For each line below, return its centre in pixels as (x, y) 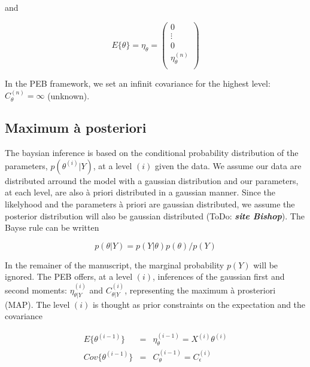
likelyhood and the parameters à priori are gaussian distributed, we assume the (150, 204)
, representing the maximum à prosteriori (200, 290)
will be (266, 264)
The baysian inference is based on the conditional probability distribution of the (152, 153)
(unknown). (69, 95)
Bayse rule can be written (52, 227)
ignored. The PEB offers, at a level (69, 276)
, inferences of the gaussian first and (219, 276)
